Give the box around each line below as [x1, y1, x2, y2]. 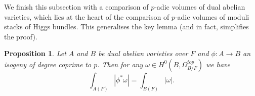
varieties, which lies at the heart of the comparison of [4, 11, 169, 22]
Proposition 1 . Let [4, 48, 66, 59]
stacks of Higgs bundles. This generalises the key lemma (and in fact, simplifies [4, 21, 249, 32]
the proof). [4, 31, 37, 41]
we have [205, 59, 230, 69]
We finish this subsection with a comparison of [4, 2, 149, 12]
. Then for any [97, 59, 143, 69]
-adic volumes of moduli [175, 11, 249, 22]
